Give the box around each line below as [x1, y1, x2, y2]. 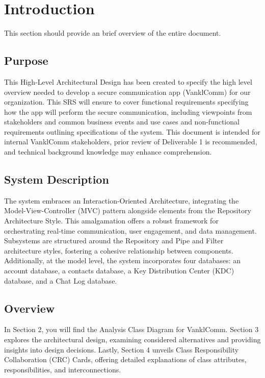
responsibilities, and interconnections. [4, 364, 121, 374]
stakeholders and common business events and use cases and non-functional [4, 116, 240, 127]
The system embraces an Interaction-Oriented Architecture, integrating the [4, 195, 239, 206]
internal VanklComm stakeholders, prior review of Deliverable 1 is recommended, [4, 136, 257, 147]
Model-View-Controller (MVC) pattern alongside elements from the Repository [4, 205, 251, 216]
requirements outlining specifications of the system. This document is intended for [4, 126, 260, 137]
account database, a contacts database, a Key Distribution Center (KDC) [4, 265, 234, 276]
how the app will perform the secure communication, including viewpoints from [4, 106, 252, 117]
